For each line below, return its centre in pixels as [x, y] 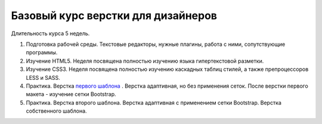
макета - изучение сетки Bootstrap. [71, 94]
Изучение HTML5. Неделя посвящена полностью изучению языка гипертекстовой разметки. [145, 61]
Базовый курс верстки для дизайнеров [114, 15]
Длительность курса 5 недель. [50, 33]
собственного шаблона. [56, 111]
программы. [42, 52]
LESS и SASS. [43, 77]
